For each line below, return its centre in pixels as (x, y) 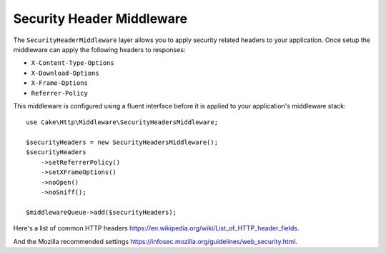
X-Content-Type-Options (73, 63)
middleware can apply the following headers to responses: (99, 49)
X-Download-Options (65, 73)
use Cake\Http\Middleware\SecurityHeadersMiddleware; (122, 122)
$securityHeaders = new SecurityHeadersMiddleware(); (122, 142)
